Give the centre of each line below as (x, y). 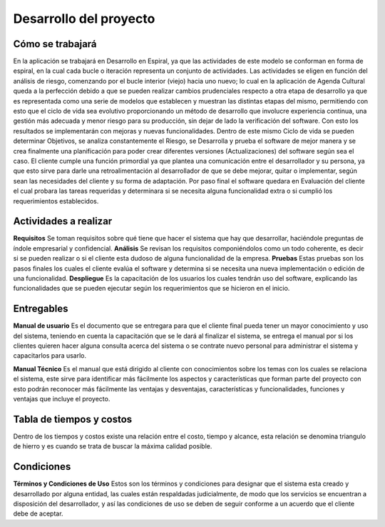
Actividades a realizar (63, 221)
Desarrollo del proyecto (84, 19)
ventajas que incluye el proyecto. (62, 399)
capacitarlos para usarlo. (50, 356)
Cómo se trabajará (55, 44)
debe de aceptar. (38, 513)
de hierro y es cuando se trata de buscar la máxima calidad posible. (113, 446)
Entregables (41, 309)
